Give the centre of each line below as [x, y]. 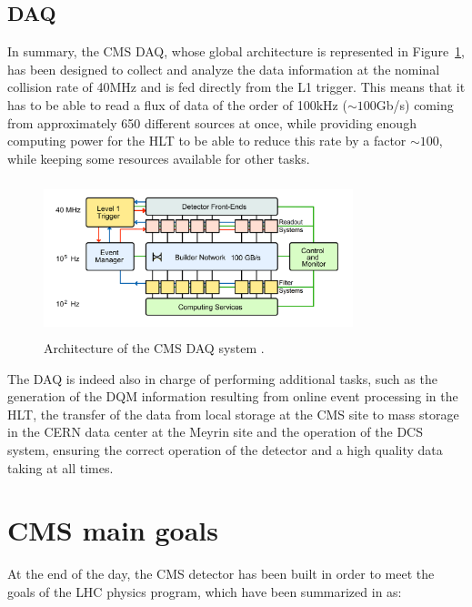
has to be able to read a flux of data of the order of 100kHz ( [177, 104]
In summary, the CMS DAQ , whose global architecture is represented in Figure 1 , [236, 51]
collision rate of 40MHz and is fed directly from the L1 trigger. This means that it [236, 87]
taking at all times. [60, 467]
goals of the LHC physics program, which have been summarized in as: [205, 591]
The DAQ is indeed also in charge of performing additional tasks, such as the [222, 378]
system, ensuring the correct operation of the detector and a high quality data [225, 450]
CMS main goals [113, 530]
